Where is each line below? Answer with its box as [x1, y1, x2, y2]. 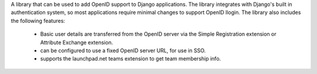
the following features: [11, 17, 66, 24]
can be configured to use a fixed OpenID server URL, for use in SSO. [40, 47, 206, 54]
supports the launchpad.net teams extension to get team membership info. [40, 55, 221, 62]
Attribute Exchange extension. [40, 39, 113, 46]
